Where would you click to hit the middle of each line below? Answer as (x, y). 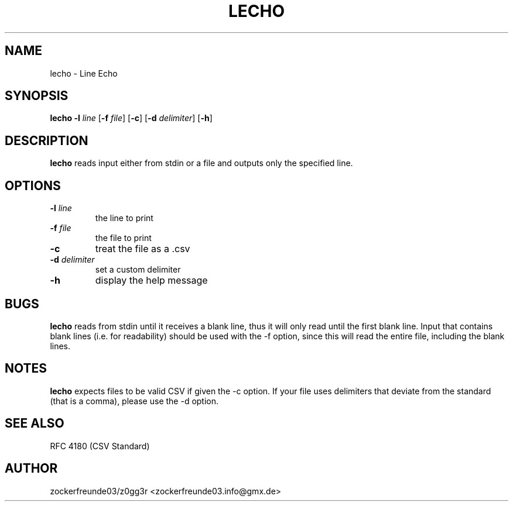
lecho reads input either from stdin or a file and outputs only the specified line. (201, 163)
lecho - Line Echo (84, 73)
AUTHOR (31, 469)
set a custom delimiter (138, 270)
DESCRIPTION (47, 140)
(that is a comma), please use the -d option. (134, 401)
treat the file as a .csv (143, 249)
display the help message (151, 280)
